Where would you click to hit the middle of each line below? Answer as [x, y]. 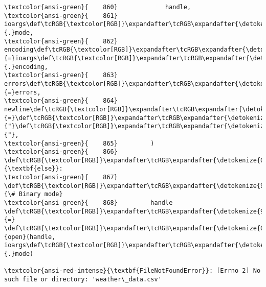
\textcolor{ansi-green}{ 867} [61, 177]
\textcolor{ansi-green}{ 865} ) [79, 143]
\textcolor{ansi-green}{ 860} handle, [98, 7]
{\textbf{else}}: [34, 169]
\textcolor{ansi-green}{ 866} [61, 152]
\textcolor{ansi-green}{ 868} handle [88, 203]
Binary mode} [41, 194]
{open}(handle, [30, 237]
